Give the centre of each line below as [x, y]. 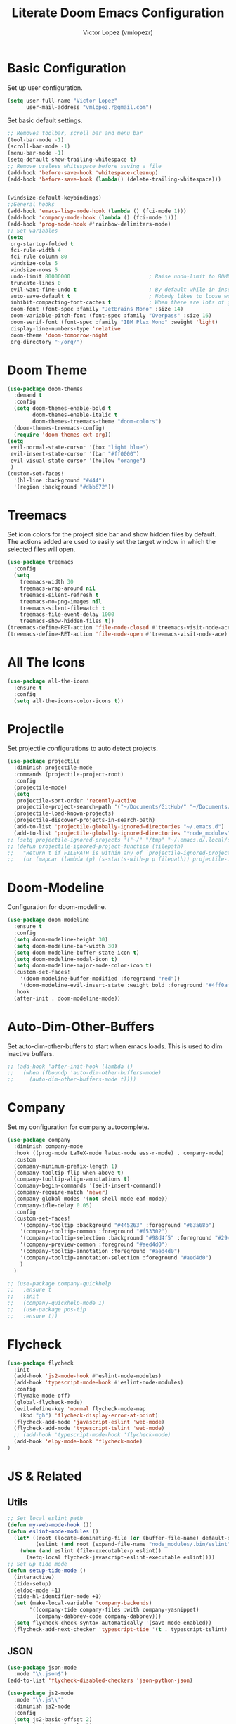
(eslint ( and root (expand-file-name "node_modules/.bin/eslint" [133, 1545]
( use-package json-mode [42, 1668]
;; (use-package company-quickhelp [59, 1284]
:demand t [28, 395]
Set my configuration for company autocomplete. [78, 1127]
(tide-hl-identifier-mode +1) [58, 1597]
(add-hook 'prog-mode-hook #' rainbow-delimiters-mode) [89, 224]
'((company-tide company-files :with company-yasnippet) [114, 1610]
